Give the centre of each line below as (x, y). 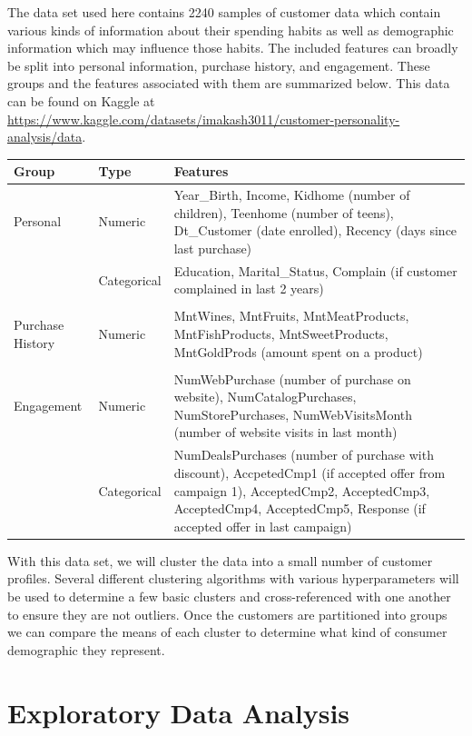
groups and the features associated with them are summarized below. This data (229, 83)
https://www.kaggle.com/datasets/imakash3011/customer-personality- (204, 119)
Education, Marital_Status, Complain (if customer (315, 270)
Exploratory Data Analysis (179, 712)
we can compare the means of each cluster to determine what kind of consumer (227, 632)
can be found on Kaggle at (81, 100)
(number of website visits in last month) (285, 432)
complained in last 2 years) (249, 288)
